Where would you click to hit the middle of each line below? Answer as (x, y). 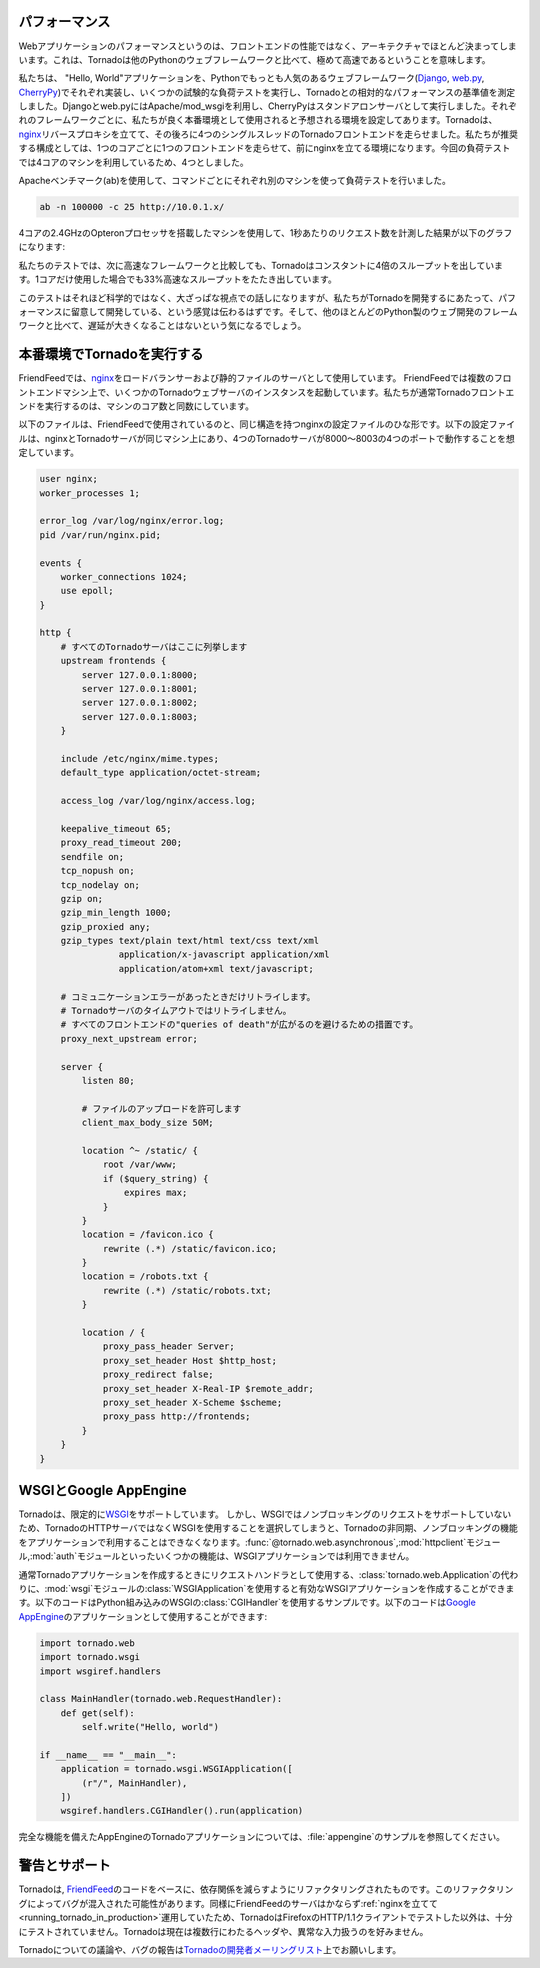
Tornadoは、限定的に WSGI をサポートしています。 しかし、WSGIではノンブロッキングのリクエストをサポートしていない (265, 1514)
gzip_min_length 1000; (116, 913)
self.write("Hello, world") (150, 1727)
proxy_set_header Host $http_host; (189, 1360)
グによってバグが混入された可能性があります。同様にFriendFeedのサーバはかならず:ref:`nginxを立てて (228, 1903)
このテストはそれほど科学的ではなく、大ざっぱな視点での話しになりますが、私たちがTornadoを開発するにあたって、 (258, 297)
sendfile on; (92, 856)
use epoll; (87, 591)
